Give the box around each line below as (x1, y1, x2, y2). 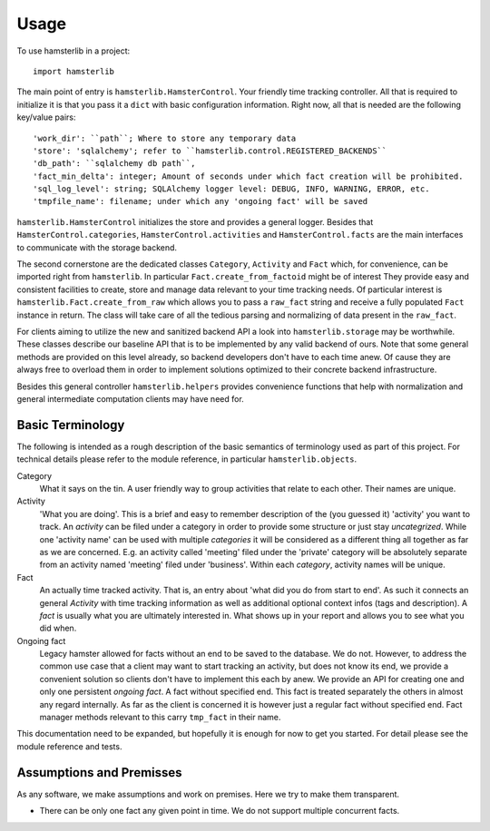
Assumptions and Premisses (16, 765, 182, 780)
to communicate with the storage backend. (16, 241, 177, 253)
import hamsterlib (33, 66, 115, 76)
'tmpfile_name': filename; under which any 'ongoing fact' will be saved (33, 196, 368, 207)
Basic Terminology (16, 417, 125, 433)
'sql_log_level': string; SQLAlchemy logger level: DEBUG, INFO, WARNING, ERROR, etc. (33, 184, 430, 194)
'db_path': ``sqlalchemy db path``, (33, 159, 196, 169)
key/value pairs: (16, 112, 76, 122)
